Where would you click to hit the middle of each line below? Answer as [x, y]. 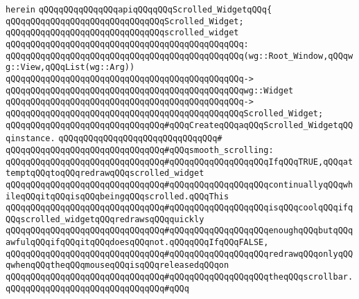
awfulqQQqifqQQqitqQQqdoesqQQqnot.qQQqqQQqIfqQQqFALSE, [137, 243]
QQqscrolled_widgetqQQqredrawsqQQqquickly [105, 219]
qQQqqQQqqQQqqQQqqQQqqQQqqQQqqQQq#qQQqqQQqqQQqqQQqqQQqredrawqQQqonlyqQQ [179, 254]
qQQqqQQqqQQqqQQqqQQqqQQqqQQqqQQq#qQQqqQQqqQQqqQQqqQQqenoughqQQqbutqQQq [179, 231]
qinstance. [30, 139]
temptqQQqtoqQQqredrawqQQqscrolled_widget [105, 173]
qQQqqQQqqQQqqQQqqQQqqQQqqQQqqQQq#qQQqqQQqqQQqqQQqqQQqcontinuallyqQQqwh [179, 184]
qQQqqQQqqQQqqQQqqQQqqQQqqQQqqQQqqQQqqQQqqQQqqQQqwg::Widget [150, 90]
